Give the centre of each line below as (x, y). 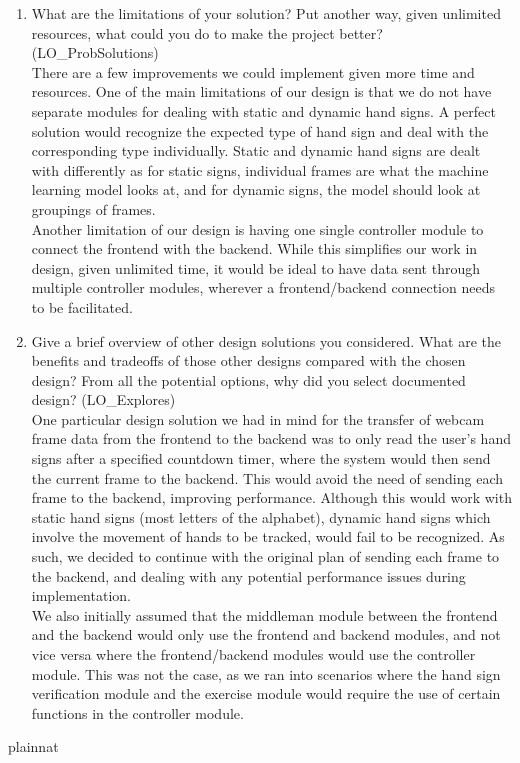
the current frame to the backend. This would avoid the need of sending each (267, 477)
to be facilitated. (82, 306)
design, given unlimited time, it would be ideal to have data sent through (256, 267)
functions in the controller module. (137, 712)
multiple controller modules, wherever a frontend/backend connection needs (263, 287)
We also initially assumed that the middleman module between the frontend (264, 614)
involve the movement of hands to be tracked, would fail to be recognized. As (268, 536)
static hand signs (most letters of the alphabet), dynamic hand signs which (261, 516)
